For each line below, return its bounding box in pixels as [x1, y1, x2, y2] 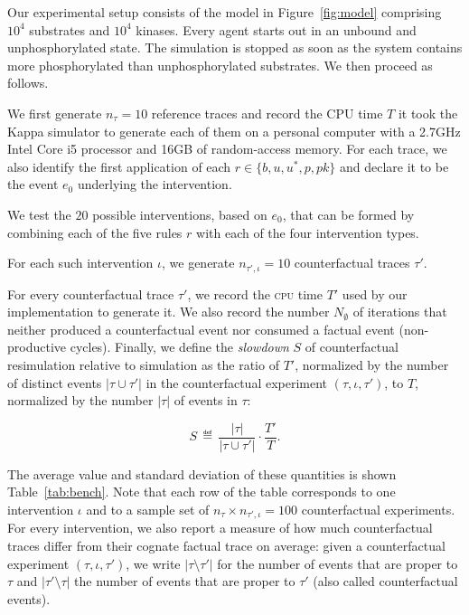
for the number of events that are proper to [217, 553, 458, 572]
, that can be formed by [282, 204, 415, 223]
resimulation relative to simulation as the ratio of [7, 355, 279, 374]
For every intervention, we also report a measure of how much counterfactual [7, 518, 433, 537]
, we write [126, 553, 181, 572]
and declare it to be [339, 156, 449, 175]
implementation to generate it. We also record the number [7, 302, 330, 321]
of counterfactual [305, 337, 399, 356]
